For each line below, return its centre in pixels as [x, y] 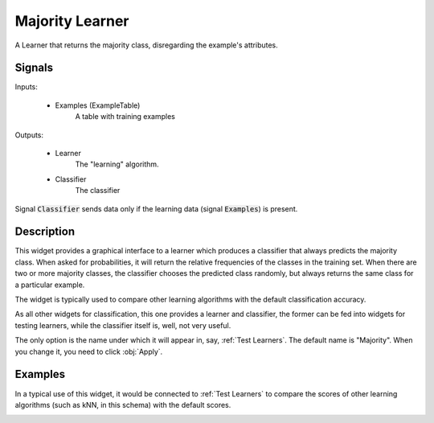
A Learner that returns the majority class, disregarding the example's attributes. [147, 45]
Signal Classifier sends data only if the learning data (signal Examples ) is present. [156, 208]
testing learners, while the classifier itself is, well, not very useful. [123, 325]
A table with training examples [125, 117]
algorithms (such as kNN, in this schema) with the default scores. [123, 405]
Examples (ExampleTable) [98, 105]
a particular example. [50, 285]
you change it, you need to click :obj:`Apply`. [89, 351]
